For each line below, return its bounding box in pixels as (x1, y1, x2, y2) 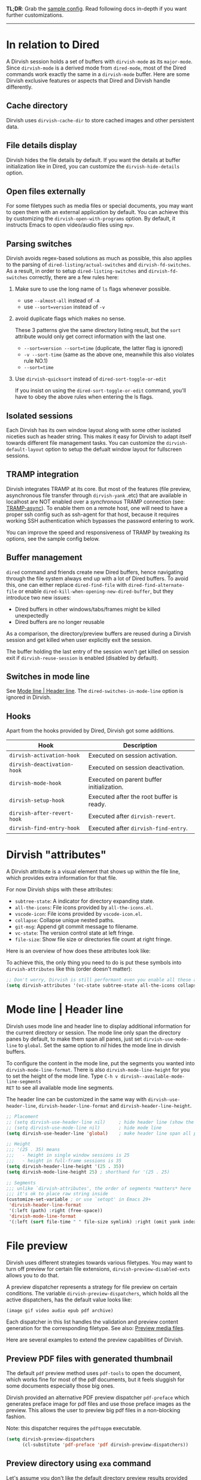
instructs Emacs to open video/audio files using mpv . (6, 221, 135, 228)
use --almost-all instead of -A (23, 297, 100, 305)
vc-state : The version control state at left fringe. (14, 929, 135, 937)
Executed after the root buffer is (88, 792, 178, 801)
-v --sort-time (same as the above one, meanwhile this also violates (23, 351, 194, 358)
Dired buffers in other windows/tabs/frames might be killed (14, 605, 160, 613)
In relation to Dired (6, 38, 100, 52)
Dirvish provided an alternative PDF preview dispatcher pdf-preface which (6, 1394, 190, 1401)
